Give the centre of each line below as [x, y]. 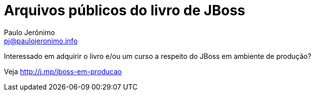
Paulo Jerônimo [30, 32]
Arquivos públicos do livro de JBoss [125, 10]
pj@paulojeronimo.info [41, 41]
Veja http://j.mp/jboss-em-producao [63, 71]
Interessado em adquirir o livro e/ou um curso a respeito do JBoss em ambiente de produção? [158, 56]
